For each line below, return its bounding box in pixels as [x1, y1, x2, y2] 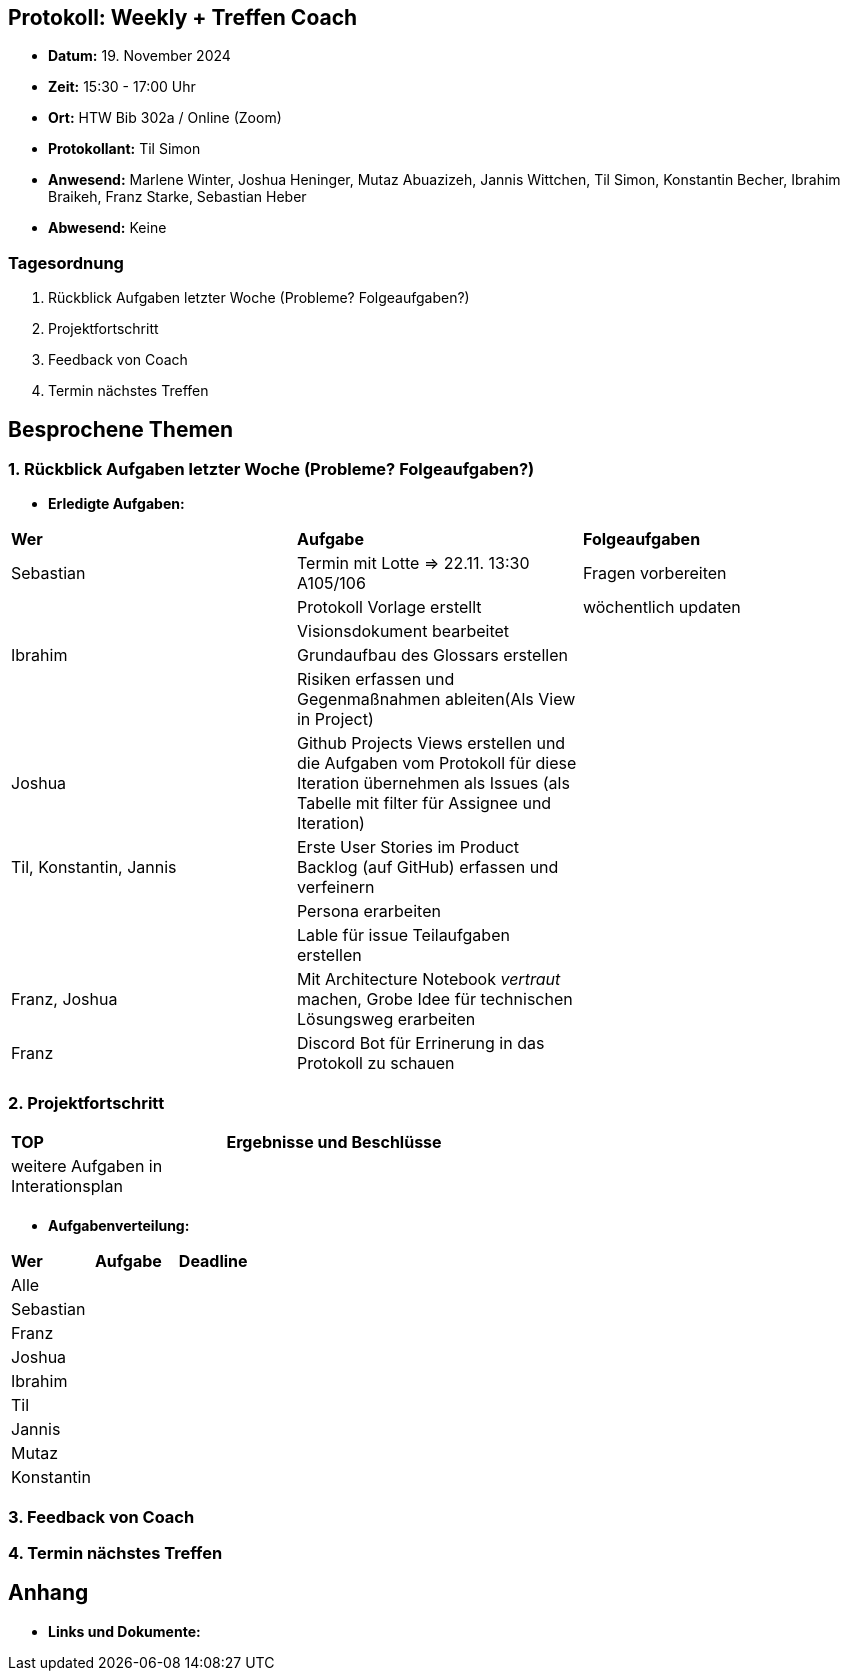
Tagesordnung [8, 252, 124, 273]
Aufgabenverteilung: [48, 1217, 190, 1235]
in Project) [296, 709, 374, 730]
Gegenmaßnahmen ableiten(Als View [296, 689, 576, 710]
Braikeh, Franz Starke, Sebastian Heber [48, 188, 307, 206]
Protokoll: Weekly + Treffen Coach [8, 5, 358, 30]
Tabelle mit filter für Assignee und [296, 793, 552, 814]
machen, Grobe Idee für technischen [296, 989, 573, 1010]
